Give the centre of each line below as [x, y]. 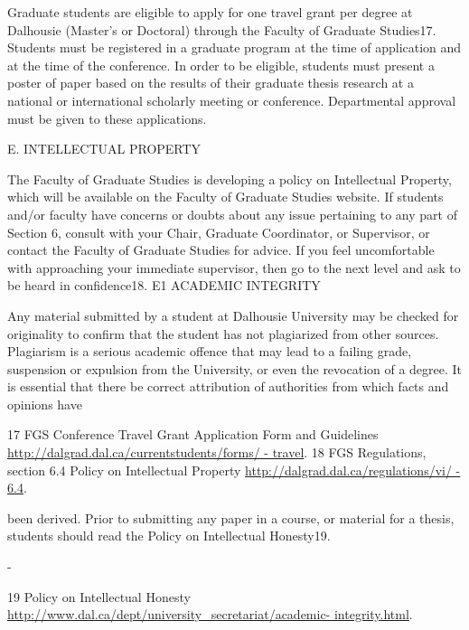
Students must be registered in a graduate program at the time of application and [234, 47]
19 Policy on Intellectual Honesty [99, 596]
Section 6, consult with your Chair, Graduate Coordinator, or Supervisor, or [219, 232]
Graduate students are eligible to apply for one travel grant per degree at [210, 12]
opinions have [45, 404]
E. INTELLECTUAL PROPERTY [104, 149]
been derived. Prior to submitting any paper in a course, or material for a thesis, [231, 517]
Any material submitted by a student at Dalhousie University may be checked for [233, 315]
